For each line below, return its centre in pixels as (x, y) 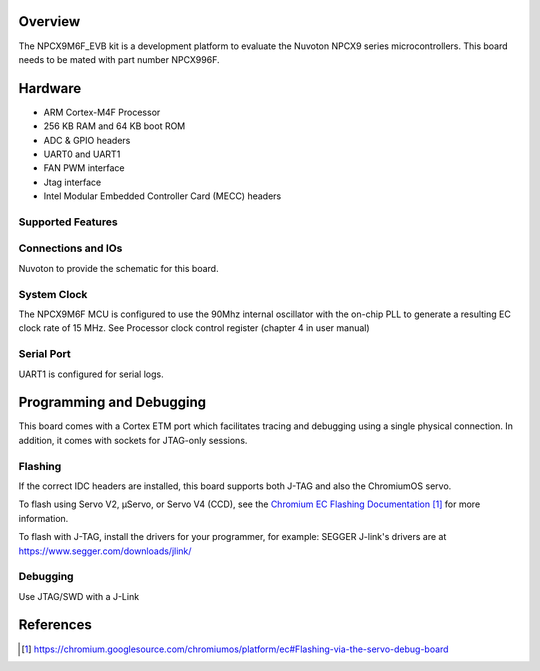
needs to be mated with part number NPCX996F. (119, 59)
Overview (49, 21)
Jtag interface (72, 182)
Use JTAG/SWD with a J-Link (79, 596)
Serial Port (44, 354)
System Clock (53, 294)
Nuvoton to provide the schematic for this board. (118, 268)
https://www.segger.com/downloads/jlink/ (105, 551)
